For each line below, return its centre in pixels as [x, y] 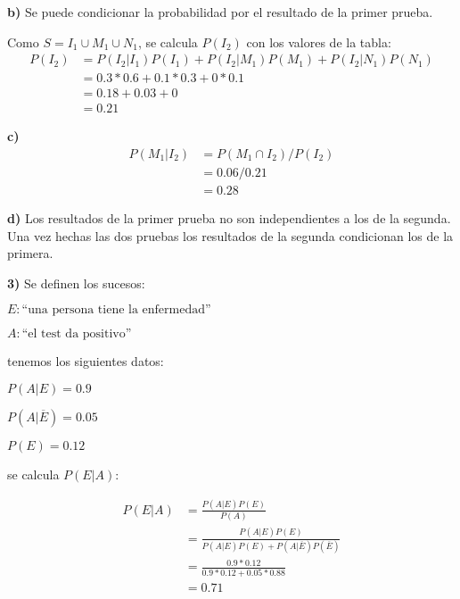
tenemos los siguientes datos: [86, 361]
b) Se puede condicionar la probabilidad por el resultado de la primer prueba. [220, 12]
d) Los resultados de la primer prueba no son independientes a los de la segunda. [229, 218]
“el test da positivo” [77, 334]
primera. [30, 253]
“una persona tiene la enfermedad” [116, 310]
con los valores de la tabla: [319, 42]
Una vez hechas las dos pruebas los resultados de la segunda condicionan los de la [230, 235]
